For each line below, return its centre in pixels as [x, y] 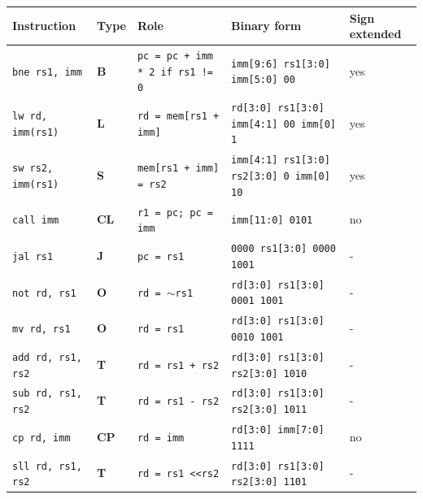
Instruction [44, 26]
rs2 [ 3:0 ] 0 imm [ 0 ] [281, 177]
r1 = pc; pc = [175, 213]
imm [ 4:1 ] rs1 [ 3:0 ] [281, 161]
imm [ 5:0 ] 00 [263, 80]
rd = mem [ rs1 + [178, 116]
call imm [36, 221]
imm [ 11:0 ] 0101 [272, 221]
